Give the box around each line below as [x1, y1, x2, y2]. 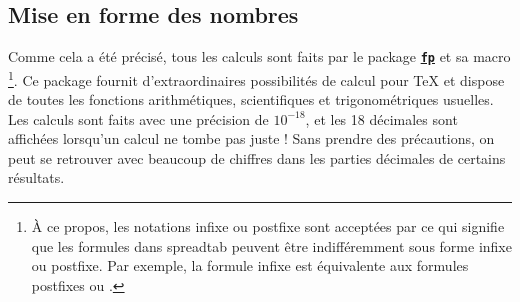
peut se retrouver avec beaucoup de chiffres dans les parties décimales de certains [8, 147, 506, 168]
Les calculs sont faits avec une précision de [8, 108, 269, 129]
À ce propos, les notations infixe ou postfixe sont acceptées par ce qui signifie [31, 216, 505, 237]
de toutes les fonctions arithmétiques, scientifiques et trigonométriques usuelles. [8, 89, 494, 110]
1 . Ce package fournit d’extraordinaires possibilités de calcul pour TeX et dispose [8, 66, 505, 90]
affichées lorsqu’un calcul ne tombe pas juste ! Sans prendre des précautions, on [8, 128, 495, 149]
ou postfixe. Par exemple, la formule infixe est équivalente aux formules [31, 255, 469, 276]
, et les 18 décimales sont [305, 108, 458, 129]
